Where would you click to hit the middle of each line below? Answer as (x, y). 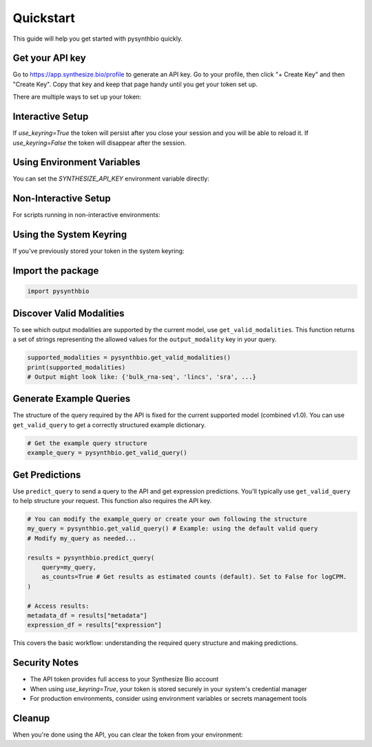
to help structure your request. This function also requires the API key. (112, 501)
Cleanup (31, 718)
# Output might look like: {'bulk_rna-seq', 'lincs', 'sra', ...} (142, 377)
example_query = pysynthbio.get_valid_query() (107, 453)
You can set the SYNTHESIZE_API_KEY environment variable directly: (111, 178)
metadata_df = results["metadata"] (87, 615)
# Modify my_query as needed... (82, 538)
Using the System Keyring (70, 235)
